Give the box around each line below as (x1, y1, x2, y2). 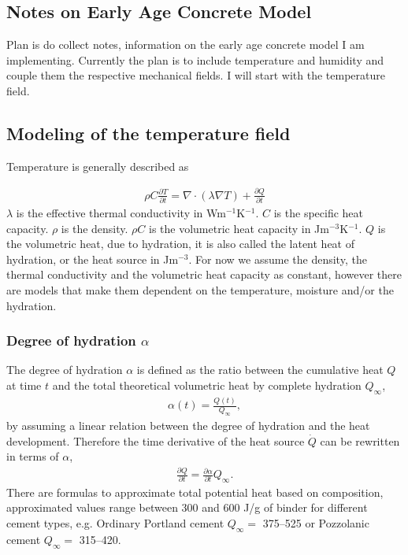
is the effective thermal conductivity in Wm (16, 205, 226, 221)
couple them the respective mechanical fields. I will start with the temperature (6, 67, 386, 83)
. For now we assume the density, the (188, 250, 367, 267)
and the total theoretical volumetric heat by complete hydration (52, 377, 362, 393)
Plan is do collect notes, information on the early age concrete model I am (6, 36, 365, 53)
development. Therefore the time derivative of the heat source (6, 432, 305, 449)
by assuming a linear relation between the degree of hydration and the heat (6, 416, 370, 433)
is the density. (61, 220, 128, 236)
